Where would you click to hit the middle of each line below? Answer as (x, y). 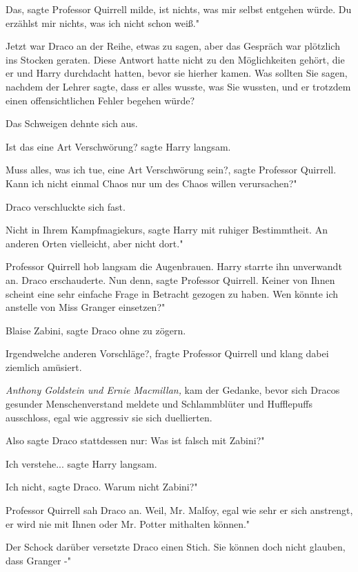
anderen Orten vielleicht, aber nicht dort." (95, 243)
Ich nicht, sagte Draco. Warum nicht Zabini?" (102, 487)
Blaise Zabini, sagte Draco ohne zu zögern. (96, 330)
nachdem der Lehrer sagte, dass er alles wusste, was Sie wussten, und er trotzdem (178, 86)
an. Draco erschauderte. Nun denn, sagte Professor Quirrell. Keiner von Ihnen (170, 279)
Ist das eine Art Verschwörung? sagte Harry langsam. (118, 146)
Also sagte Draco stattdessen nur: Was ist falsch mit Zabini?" (135, 440)
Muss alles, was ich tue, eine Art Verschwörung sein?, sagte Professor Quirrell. (171, 170)
